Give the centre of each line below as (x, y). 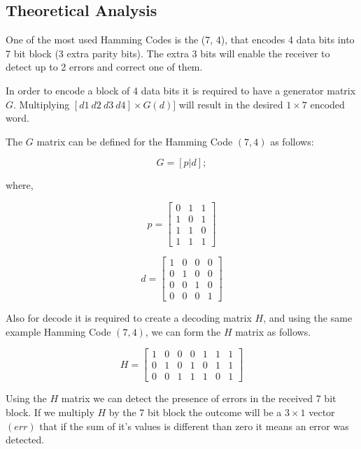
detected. (25, 440)
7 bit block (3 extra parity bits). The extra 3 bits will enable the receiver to (168, 53)
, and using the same (308, 318)
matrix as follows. (273, 331)
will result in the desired (231, 104)
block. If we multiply (50, 412)
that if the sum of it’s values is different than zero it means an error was (194, 426)
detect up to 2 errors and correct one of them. (104, 67)
